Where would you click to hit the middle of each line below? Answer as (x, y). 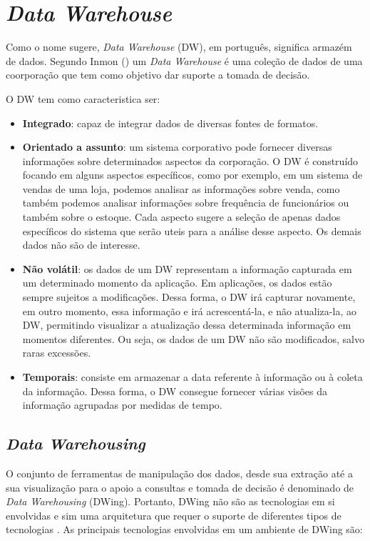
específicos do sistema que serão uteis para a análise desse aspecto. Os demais (192, 230)
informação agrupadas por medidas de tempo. (122, 405)
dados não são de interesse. (81, 245)
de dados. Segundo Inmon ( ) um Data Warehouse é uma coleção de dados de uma (184, 60)
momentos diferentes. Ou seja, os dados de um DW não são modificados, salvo (193, 338)
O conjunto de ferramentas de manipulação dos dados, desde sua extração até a (179, 473)
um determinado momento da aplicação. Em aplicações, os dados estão (177, 283)
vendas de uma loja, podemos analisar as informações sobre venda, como (181, 188)
